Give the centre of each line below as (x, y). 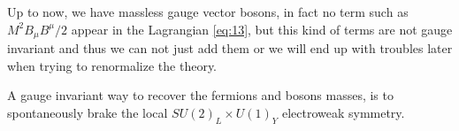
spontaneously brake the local (88, 112)
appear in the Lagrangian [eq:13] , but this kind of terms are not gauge (262, 29)
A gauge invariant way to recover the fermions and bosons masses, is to (200, 95)
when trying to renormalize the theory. (112, 65)
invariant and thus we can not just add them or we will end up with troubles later (230, 48)
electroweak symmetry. (343, 112)
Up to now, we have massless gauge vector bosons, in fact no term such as (208, 12)
